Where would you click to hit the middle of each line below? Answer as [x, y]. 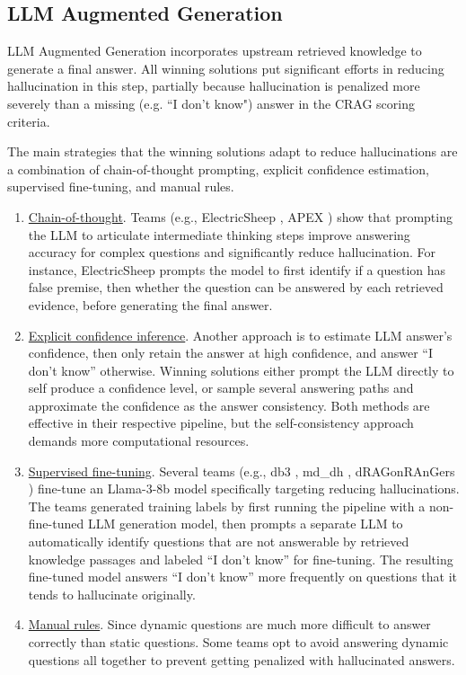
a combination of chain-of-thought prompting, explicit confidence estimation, [218, 169]
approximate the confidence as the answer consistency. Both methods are [229, 405]
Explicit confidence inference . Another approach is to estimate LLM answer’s [240, 335]
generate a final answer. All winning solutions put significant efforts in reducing [226, 68]
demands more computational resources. [139, 441]
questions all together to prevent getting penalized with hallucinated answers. [242, 659]
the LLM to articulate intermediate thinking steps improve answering [219, 234]
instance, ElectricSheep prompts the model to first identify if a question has [237, 269]
